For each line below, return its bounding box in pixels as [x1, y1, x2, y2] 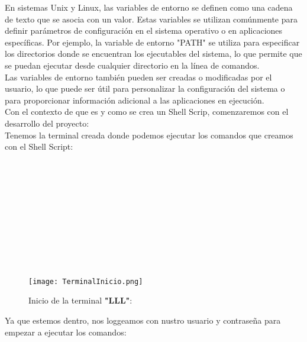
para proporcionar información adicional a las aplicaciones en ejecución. [5, 93, 264, 106]
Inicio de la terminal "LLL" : [28, 294, 133, 306]
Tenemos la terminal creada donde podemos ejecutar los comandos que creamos [5, 128, 293, 141]
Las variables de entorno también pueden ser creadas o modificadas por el [5, 70, 272, 83]
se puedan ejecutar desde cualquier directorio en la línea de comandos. [5, 59, 260, 71]
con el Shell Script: [5, 140, 73, 153]
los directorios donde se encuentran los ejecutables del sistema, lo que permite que [5, 47, 302, 60]
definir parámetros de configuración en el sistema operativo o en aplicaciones [5, 24, 283, 37]
